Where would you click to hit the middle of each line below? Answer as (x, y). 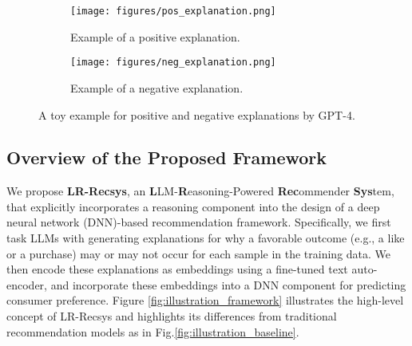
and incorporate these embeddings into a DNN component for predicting (228, 284)
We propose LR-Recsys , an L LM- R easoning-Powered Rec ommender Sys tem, (200, 191)
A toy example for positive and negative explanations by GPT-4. (197, 114)
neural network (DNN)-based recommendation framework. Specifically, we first (199, 222)
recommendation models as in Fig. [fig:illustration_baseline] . (153, 331)
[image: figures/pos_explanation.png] (173, 11)
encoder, (27, 284)
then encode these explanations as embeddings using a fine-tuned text (177, 269)
